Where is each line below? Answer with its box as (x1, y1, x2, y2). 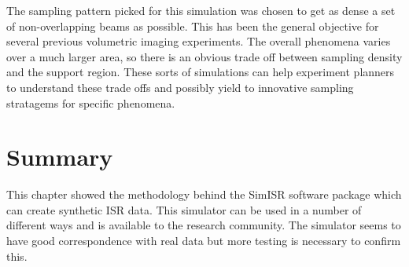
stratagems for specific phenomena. (6, 94, 175, 111)
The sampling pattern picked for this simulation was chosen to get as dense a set (6, 2, 396, 18)
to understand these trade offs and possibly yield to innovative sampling (6, 79, 354, 95)
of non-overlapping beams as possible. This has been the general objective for (6, 17, 379, 34)
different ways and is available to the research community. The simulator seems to (6, 217, 401, 233)
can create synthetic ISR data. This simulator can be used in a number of (6, 201, 362, 218)
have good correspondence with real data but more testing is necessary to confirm (6, 232, 401, 249)
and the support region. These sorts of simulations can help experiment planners (6, 64, 395, 80)
